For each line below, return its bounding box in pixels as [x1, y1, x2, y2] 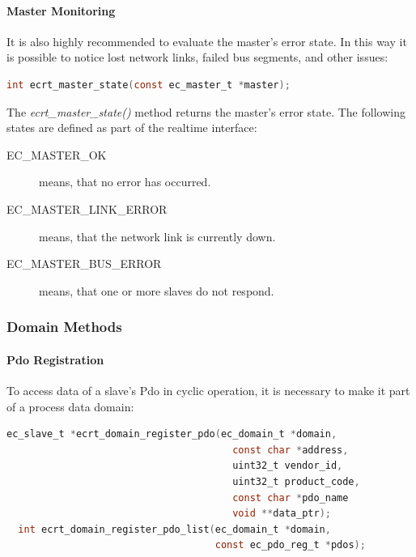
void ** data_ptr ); [232, 508, 331, 520]
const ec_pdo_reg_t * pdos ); [214, 539, 366, 551]
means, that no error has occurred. [39, 173, 211, 190]
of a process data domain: [6, 398, 134, 415]
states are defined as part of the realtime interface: [6, 119, 257, 136]
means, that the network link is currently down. [39, 227, 276, 244]
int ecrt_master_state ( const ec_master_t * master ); [6, 79, 291, 91]
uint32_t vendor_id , [232, 460, 343, 472]
